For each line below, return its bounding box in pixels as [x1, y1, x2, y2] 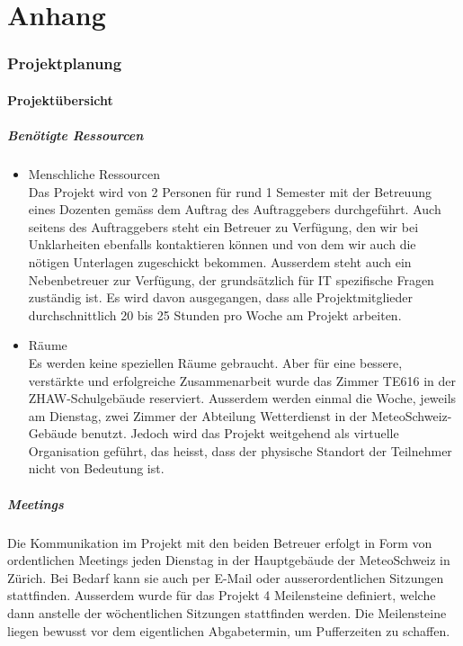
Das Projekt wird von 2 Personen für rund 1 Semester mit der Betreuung [28, 182, 432, 201]
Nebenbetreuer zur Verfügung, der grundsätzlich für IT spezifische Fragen [28, 270, 434, 289]
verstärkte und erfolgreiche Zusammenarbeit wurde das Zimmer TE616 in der [28, 371, 456, 390]
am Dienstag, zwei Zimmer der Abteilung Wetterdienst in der [28, 406, 368, 425]
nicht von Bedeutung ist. [28, 459, 165, 478]
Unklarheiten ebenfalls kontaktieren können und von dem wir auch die [28, 235, 416, 254]
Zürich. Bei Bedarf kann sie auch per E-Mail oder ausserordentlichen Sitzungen [7, 568, 444, 587]
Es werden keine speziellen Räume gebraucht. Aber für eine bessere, [28, 353, 403, 372]
